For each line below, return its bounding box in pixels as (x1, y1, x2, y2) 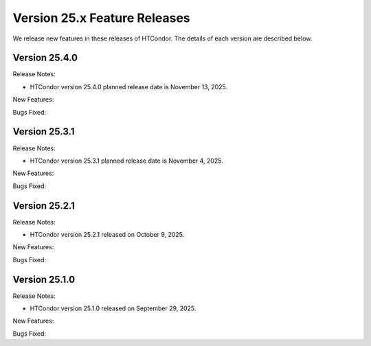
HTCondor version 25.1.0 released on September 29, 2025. (30, 304, 196, 312)
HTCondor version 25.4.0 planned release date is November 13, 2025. (30, 82, 228, 91)
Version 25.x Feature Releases (12, 10, 190, 25)
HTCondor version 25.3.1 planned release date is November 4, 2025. (30, 157, 223, 165)
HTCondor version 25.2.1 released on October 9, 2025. (30, 231, 185, 238)
